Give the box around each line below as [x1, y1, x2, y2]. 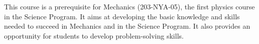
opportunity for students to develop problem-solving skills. [4, 30, 184, 41]
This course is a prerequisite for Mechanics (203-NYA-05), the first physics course [4, 1, 255, 11]
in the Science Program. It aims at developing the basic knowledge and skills [4, 11, 240, 21]
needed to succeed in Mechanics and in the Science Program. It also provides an [4, 21, 250, 31]
